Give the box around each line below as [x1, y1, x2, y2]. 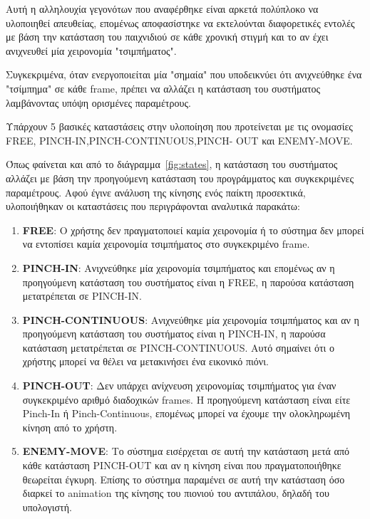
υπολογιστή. [22, 499, 72, 514]
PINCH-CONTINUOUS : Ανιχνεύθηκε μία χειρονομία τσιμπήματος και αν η [22, 312, 359, 327]
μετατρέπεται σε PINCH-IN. [22, 288, 142, 303]
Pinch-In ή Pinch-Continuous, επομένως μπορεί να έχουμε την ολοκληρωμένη [22, 406, 351, 421]
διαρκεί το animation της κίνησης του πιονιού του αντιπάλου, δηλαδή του [22, 486, 329, 500]
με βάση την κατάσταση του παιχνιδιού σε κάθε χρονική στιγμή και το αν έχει [6, 29, 329, 44]
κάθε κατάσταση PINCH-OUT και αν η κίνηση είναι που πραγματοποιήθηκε [22, 458, 341, 473]
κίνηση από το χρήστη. [22, 419, 118, 434]
